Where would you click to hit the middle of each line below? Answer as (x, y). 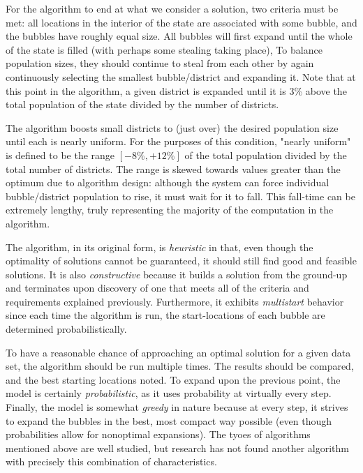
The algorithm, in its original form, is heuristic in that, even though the (160, 247)
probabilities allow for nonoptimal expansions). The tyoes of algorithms (158, 434)
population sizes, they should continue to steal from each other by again (160, 63)
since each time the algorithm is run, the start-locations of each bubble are (165, 315)
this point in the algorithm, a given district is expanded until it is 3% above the (176, 90)
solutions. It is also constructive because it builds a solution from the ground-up (177, 274)
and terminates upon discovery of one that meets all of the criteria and (157, 288)
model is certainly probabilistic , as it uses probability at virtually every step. (169, 393)
